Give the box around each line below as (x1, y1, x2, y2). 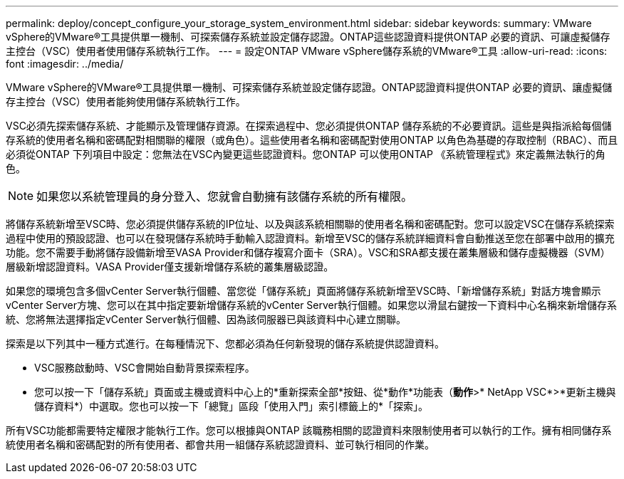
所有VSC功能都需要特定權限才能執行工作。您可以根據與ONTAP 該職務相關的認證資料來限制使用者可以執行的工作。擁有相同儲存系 (6, 424, 612, 436)
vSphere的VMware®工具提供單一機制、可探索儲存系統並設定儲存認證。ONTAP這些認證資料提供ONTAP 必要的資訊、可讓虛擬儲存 (6, 31, 610, 43)
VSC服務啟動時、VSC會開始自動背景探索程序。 (34, 362, 255, 374)
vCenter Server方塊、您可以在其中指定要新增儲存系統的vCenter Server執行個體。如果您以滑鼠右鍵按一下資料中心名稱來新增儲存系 (6, 299, 618, 311)
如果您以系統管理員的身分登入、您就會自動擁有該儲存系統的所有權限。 (36, 189, 413, 204)
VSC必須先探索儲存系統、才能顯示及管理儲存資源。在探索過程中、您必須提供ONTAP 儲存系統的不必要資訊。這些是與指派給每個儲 (6, 120, 612, 132)
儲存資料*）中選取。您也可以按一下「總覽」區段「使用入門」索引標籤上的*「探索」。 (34, 400, 429, 412)
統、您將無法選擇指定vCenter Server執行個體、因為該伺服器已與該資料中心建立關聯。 (6, 313, 407, 325)
